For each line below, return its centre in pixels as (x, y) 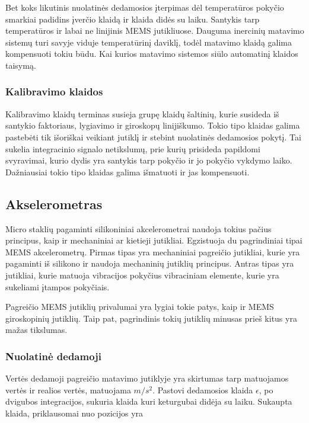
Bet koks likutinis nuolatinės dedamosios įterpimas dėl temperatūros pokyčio (145, 7)
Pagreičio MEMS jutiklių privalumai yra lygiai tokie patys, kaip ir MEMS (140, 307)
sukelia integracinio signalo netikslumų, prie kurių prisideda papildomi (133, 148)
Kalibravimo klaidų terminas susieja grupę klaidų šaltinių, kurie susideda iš (142, 113)
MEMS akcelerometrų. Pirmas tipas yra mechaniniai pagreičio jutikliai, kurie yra (153, 251)
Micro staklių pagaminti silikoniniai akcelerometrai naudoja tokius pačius (138, 228)
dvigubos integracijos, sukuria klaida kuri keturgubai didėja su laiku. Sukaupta (149, 401)
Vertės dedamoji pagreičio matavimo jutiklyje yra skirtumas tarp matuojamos (147, 378)
